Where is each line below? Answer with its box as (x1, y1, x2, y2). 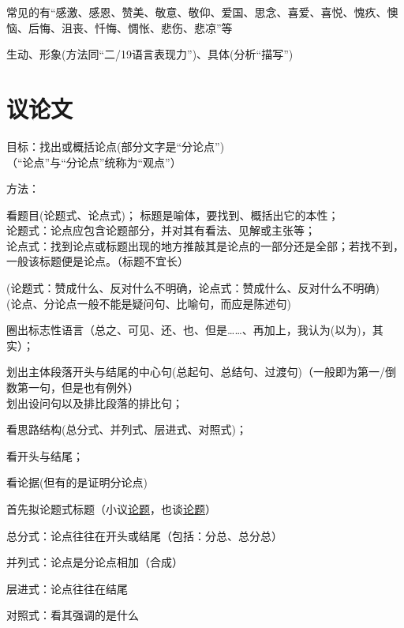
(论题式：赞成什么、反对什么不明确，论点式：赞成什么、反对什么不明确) (6, 280, 380, 296)
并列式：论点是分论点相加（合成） (6, 554, 183, 570)
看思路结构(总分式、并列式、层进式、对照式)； (6, 421, 247, 438)
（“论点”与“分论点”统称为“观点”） (6, 153, 181, 170)
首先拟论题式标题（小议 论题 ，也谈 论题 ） (6, 501, 216, 517)
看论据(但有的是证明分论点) (6, 474, 148, 491)
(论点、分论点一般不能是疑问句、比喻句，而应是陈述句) (6, 295, 291, 311)
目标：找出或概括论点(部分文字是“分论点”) (6, 137, 225, 154)
